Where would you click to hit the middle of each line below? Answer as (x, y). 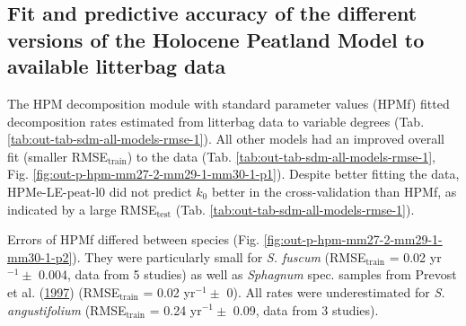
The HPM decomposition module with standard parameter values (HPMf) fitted (229, 103)
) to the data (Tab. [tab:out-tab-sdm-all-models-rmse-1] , (281, 156)
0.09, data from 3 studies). (306, 309)
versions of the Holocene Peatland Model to (216, 39)
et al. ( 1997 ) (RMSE (64, 291)
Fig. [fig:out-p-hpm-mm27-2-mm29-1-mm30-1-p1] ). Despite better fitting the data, (233, 174)
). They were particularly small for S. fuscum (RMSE (219, 256)
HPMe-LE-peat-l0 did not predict (100, 191)
